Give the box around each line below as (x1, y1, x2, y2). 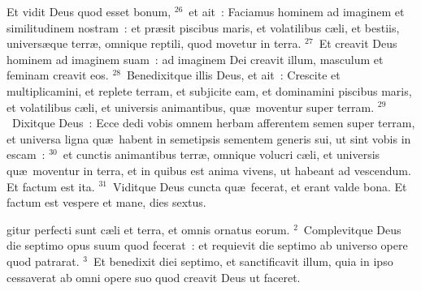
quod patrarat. (7, 252, 80, 269)
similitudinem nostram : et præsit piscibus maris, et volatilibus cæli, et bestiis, (7, 19, 400, 36)
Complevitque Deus (303, 220, 401, 238)
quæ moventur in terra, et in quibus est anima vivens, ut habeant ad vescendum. (7, 161, 411, 178)
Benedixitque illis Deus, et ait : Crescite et (126, 66, 341, 83)
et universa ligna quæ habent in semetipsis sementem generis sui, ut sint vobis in (7, 130, 411, 147)
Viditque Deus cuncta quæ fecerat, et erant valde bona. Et (113, 178, 407, 195)
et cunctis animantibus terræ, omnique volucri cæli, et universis (63, 146, 380, 163)
